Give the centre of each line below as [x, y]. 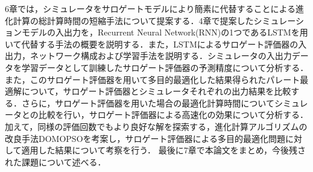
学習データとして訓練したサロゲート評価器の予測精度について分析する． [165, 67]
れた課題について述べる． [55, 161]
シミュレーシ [279, 20]
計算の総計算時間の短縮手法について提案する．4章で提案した [133, 20]
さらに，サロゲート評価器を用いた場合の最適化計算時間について [148, 103]
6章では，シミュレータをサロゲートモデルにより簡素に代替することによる [150, 8]
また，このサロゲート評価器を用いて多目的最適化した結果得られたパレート [153, 79]
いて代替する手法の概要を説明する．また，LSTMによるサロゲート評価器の [152, 44]
